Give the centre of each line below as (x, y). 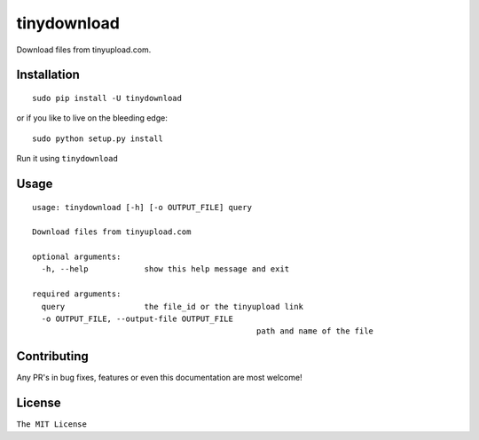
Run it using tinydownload (67, 159)
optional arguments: (77, 257)
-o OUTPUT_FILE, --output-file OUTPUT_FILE (137, 319)
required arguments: (77, 294)
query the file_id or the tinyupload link (172, 306)
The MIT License (52, 424)
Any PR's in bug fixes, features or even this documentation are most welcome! (159, 378)
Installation (48, 75)
